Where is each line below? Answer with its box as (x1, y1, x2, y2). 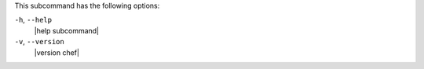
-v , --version (14, 37, 64, 47)
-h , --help (14, 16, 53, 25)
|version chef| (34, 47, 80, 57)
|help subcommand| (34, 26, 100, 35)
